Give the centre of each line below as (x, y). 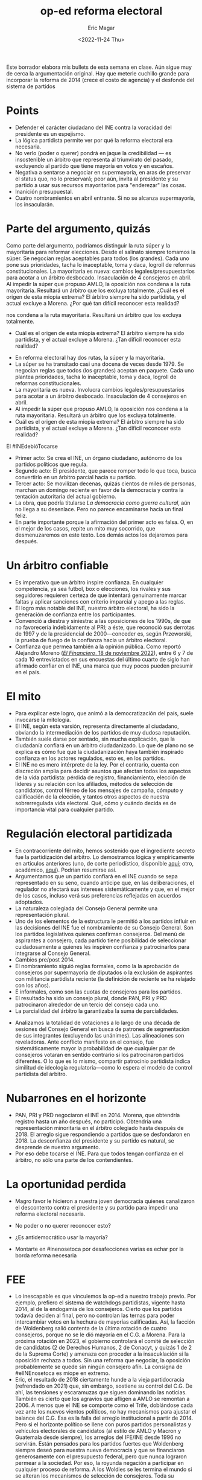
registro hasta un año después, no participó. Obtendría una (88, 1121)
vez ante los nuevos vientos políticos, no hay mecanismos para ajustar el (106, 1412)
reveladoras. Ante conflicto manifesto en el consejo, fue (84, 1042)
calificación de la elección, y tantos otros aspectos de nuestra (92, 796)
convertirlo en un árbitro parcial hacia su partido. (76, 477)
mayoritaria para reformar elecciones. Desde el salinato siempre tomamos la (101, 252)
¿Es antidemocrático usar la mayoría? (62, 1237)
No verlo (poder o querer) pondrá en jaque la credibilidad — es (93, 153)
